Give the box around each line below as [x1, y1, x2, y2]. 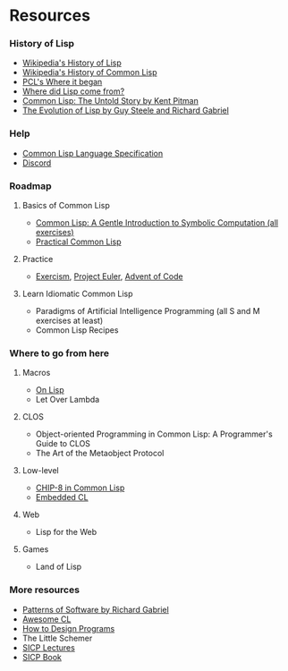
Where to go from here [9, 347, 110, 359]
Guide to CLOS [35, 438, 91, 449]
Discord [21, 157, 52, 168]
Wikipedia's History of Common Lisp [21, 67, 157, 78]
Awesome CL [21, 614, 72, 624]
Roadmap [9, 180, 52, 192]
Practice [21, 254, 54, 265]
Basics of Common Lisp [21, 200, 110, 211]
